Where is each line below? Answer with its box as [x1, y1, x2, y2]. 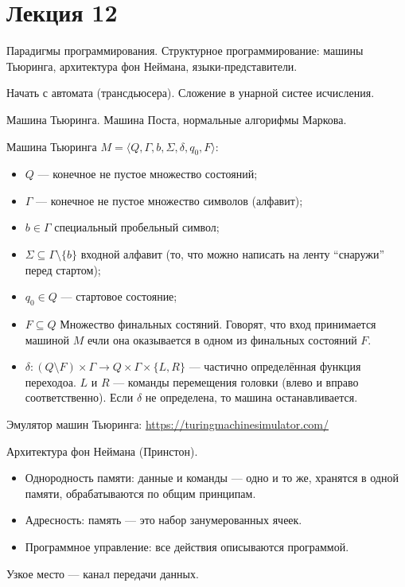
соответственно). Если [25, 389, 134, 406]
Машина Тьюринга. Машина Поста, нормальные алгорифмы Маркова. [6, 111, 347, 127]
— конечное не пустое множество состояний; [37, 165, 258, 182]
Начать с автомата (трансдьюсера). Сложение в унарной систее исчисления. [6, 84, 375, 101]
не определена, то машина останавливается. [145, 389, 358, 406]
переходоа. [25, 373, 76, 390]
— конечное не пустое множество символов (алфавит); [36, 192, 303, 208]
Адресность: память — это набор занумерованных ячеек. [25, 511, 302, 528]
